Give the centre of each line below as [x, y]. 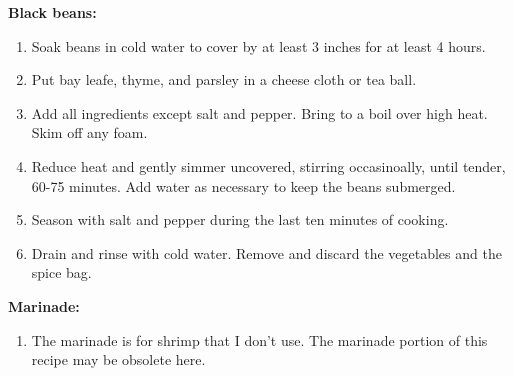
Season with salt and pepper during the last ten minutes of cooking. [240, 219]
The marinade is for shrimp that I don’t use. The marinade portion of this [259, 339]
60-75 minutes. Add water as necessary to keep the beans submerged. [243, 185]
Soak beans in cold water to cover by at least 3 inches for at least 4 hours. [258, 45]
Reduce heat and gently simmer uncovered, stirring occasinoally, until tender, [268, 165]
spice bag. [61, 272]
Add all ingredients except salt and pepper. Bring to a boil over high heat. [259, 112]
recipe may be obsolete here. [118, 359]
